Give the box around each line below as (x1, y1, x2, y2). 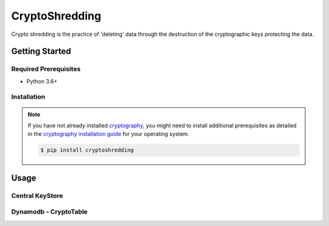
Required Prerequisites (11, 65, 81, 73)
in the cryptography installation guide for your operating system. (27, 130, 189, 138)
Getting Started (11, 46, 71, 57)
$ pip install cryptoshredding (40, 147, 134, 154)
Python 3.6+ (26, 77, 58, 85)
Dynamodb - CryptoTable (11, 208, 88, 216)
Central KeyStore (11, 191, 63, 200)
